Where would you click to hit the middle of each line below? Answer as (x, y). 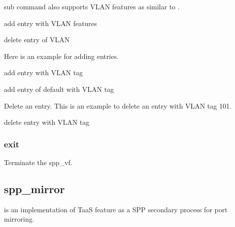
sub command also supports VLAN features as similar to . (92, 6)
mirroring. (19, 219)
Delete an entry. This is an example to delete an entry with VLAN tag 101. (118, 105)
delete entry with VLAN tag (47, 122)
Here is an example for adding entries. (61, 56)
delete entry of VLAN (37, 40)
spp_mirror (34, 188)
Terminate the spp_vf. (38, 162)
